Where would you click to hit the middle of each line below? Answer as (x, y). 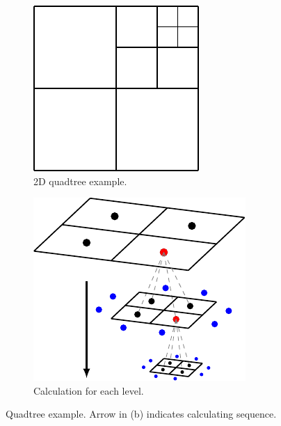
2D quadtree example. (80, 181)
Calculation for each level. (89, 390)
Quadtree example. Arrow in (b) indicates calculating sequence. (141, 414)
